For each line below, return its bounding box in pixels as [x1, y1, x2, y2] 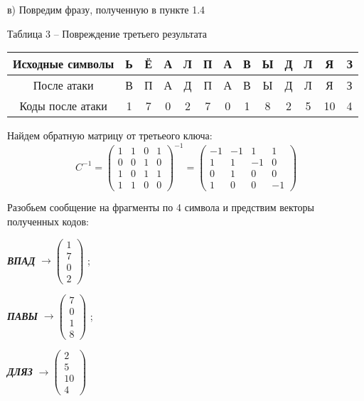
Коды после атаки [19, 97, 107, 114]
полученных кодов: [7, 214, 89, 229]
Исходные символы [13, 55, 114, 73]
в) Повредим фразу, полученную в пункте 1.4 [7, 2, 205, 16]
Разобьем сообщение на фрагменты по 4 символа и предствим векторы [7, 200, 314, 215]
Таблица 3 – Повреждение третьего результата [7, 26, 207, 41]
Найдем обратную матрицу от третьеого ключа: [7, 128, 213, 143]
